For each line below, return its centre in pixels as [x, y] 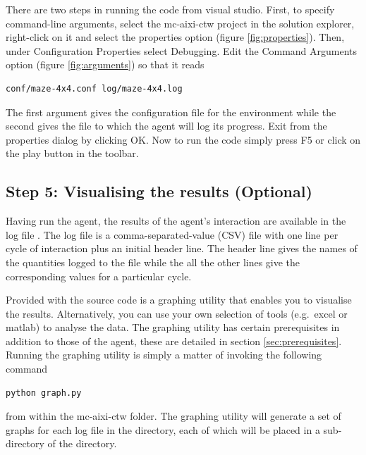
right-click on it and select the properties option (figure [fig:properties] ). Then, [175, 37]
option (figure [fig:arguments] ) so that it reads [105, 64]
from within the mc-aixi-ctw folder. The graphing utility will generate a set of [173, 416]
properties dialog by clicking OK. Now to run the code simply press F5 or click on [183, 139]
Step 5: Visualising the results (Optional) [159, 191]
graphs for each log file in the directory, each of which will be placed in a [163, 429]
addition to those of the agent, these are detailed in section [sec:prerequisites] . [174, 341]
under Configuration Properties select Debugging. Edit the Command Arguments [182, 50]
